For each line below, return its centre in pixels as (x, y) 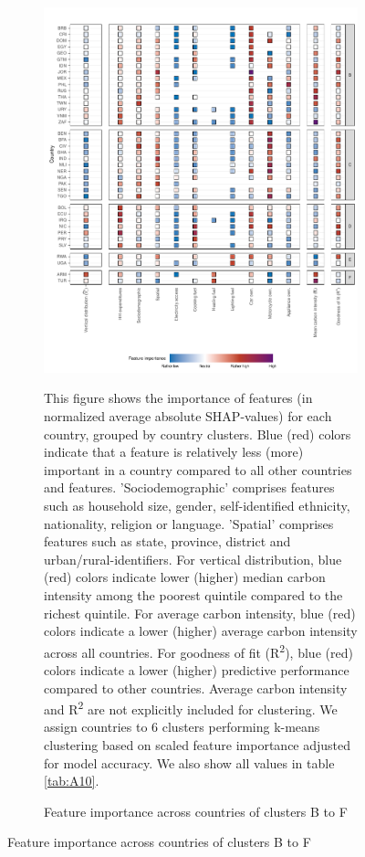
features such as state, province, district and (167, 541)
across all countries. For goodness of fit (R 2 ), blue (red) (198, 651)
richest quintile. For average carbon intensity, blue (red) (200, 613)
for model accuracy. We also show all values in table (189, 762)
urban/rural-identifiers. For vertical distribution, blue (193, 559)
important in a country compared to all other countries (198, 469)
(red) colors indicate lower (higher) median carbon (185, 577)
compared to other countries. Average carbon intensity (196, 688)
